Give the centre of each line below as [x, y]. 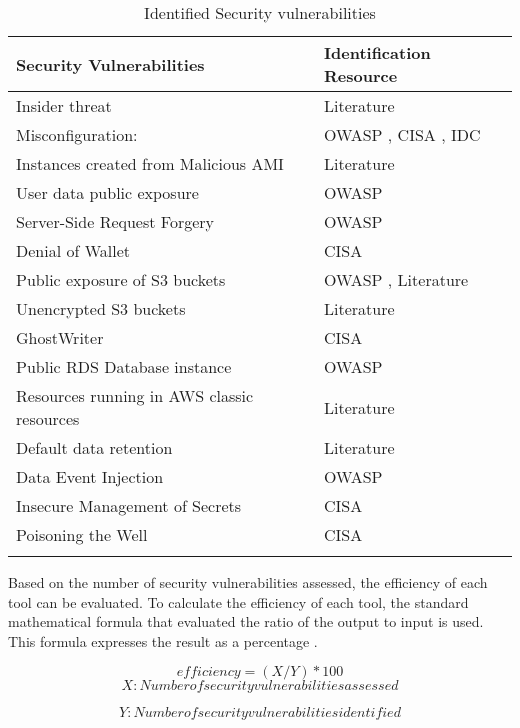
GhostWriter [60, 337]
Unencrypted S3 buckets [101, 308]
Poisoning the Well [82, 534]
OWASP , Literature [396, 279]
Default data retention [94, 447]
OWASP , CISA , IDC [402, 134]
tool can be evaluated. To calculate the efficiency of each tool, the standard [238, 601]
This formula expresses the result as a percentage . [163, 640]
